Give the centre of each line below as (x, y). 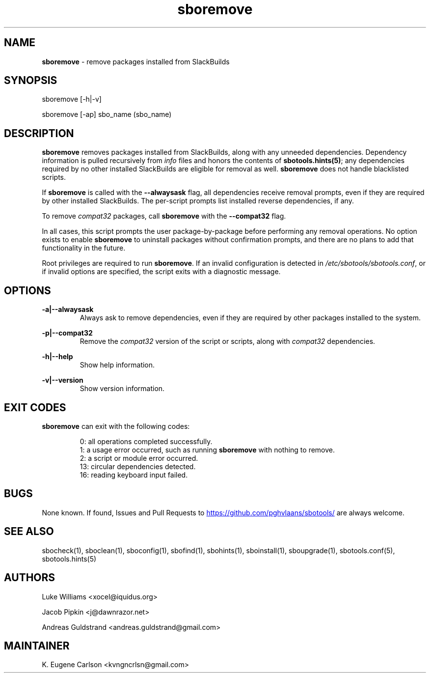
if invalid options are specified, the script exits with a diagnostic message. (161, 272)
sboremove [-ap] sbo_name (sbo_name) (107, 114)
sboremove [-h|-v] (72, 99)
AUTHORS (30, 578)
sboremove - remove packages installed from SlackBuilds (136, 61)
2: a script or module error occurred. (139, 458)
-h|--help (57, 357)
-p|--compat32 (67, 333)
